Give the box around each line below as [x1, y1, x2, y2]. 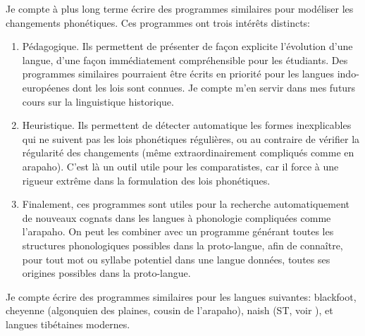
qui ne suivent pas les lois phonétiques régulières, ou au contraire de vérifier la [22, 131, 360, 146]
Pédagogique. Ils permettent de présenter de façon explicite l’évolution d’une [22, 39, 353, 54]
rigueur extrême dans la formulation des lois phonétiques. [22, 173, 271, 187]
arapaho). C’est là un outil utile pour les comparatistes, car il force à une [22, 158, 339, 173]
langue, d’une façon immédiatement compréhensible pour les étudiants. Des [22, 52, 348, 67]
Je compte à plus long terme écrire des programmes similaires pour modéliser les [6, 1, 354, 15]
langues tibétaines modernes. [6, 316, 130, 331]
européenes [22, 80, 70, 94]
